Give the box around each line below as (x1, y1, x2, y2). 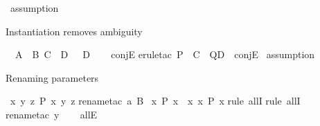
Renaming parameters (6, 70, 99, 84)
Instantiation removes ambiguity (6, 24, 143, 38)
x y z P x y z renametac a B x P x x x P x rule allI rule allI (10, 93, 301, 108)
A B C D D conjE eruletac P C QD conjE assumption (15, 47, 315, 62)
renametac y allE (6, 107, 98, 121)
